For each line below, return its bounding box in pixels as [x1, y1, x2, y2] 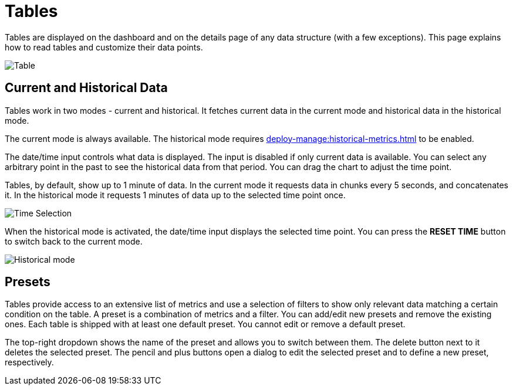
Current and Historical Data [5, 80, 168, 96]
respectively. [5, 357, 54, 368]
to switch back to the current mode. [5, 236, 143, 246]
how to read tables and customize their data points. [5, 42, 203, 52]
